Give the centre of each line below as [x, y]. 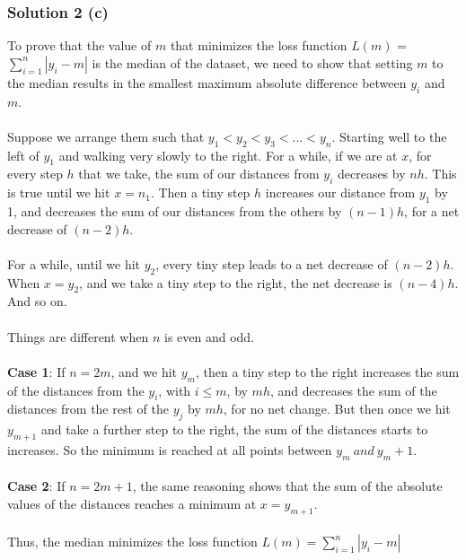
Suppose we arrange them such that [106, 136]
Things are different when [78, 336]
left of [23, 155]
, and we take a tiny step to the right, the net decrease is [236, 282]
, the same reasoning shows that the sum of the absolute [287, 486]
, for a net [432, 210]
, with [175, 390]
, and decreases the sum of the [353, 390]
